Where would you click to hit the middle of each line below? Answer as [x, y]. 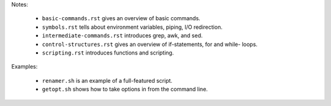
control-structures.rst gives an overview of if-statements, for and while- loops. [150, 44]
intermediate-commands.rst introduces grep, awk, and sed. [122, 36]
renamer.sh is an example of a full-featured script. [107, 80]
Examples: [25, 67]
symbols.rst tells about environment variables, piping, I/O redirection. [132, 27]
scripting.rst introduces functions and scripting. [108, 53]
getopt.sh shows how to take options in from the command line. [125, 89]
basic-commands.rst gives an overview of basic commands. [121, 18]
